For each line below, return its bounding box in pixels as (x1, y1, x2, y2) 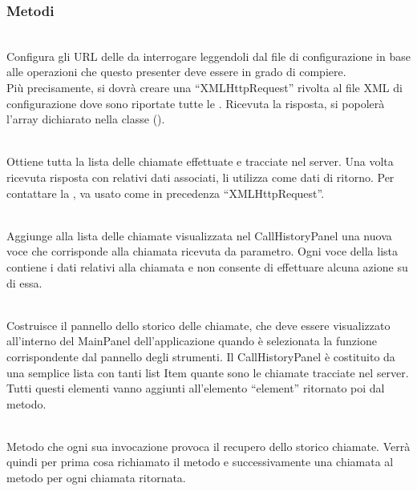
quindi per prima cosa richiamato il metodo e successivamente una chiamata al (6, 453, 394, 470)
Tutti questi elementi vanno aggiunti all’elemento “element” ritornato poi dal (6, 380, 385, 396)
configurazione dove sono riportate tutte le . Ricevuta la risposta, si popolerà (6, 95, 385, 111)
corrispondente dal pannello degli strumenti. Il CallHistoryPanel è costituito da (6, 348, 395, 364)
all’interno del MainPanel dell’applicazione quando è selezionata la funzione (6, 332, 377, 349)
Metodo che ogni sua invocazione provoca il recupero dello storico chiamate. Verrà (6, 437, 411, 454)
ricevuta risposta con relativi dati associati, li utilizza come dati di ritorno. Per (6, 168, 395, 185)
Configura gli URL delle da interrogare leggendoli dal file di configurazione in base (6, 47, 411, 64)
